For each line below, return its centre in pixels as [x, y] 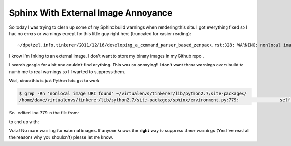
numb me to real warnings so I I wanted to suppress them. [67, 72]
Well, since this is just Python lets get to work [54, 81]
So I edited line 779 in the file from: [44, 113]
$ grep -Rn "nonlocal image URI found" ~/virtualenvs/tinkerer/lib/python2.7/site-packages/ [133, 93]
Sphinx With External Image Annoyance [91, 13]
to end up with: [24, 122]
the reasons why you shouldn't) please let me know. [61, 137]
